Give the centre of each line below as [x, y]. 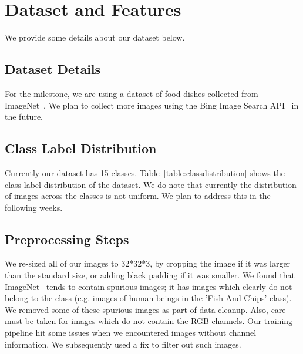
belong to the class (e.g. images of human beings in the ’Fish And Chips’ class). [148, 298]
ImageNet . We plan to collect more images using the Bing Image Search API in [152, 105]
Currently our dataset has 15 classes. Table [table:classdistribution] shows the [145, 172]
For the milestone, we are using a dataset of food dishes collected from [132, 93]
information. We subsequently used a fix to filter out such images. [123, 344]
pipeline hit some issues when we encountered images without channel [131, 333]
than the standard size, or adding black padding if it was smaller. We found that [150, 275]
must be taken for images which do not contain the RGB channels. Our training [149, 321]
